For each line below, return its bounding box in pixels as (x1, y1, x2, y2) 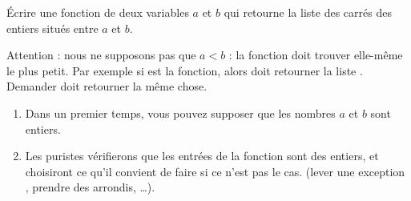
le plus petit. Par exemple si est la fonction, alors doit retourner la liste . (6, 62, 363, 78)
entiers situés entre (6, 19, 99, 36)
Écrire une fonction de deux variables (6, 4, 189, 20)
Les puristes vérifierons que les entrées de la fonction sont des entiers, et (25, 147, 379, 164)
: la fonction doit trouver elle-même (228, 46, 403, 63)
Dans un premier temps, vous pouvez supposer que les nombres (25, 104, 336, 121)
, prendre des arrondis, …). (25, 179, 155, 195)
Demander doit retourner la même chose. (6, 78, 208, 94)
